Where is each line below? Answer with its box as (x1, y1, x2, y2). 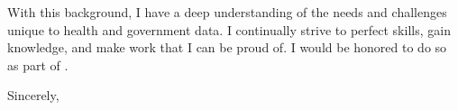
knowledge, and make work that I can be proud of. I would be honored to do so (7, 38, 447, 57)
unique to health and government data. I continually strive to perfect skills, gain (7, 20, 451, 39)
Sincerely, (7, 86, 60, 105)
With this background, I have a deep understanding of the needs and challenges (7, 3, 447, 21)
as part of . (7, 55, 69, 74)
